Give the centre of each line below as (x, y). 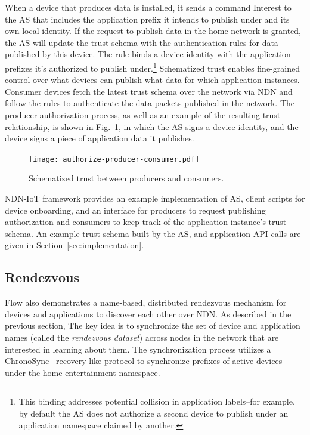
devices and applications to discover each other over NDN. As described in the (148, 314)
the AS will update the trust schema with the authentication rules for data (142, 42)
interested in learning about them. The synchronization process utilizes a (138, 349)
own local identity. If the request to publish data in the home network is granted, (153, 31)
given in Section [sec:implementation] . (75, 245)
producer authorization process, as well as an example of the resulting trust (143, 115)
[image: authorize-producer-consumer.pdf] (114, 159)
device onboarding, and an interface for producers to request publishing (135, 210)
